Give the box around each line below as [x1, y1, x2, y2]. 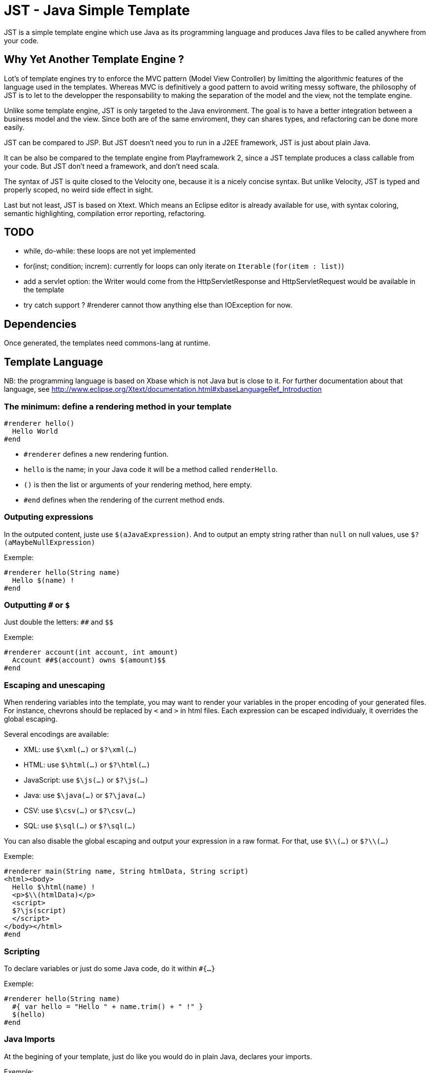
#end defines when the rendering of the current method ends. [24, 495, 225, 504]
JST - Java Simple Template [4, 2, 190, 19]
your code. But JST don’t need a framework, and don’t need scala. [4, 161, 219, 170]
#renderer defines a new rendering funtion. [24, 449, 169, 458]
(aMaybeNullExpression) [4, 538, 95, 546]
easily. [4, 123, 25, 131]
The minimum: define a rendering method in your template [4, 401, 232, 411]
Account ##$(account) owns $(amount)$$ [12, 656, 166, 664]
